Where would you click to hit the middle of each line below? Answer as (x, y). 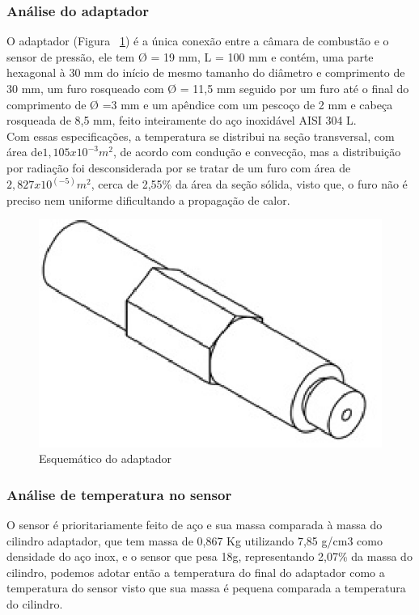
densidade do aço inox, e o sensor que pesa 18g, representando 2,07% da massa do (209, 556)
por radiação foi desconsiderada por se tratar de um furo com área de (179, 167)
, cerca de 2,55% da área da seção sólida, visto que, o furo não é (249, 184)
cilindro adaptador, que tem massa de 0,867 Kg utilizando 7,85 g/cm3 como (195, 540)
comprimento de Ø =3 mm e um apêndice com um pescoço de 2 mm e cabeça (200, 104)
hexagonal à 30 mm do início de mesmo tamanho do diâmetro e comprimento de (206, 72)
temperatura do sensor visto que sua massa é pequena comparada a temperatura (206, 588)
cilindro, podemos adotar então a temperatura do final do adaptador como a (196, 572)
